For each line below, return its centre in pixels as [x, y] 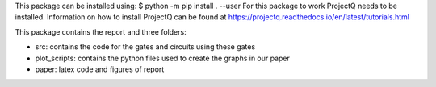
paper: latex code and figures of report [100, 69]
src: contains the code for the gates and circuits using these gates [145, 47]
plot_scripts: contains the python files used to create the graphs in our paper [163, 58]
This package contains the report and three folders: [101, 31]
